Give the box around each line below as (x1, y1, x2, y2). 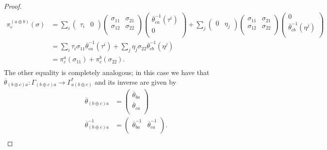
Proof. (4, 1, 22, 11)
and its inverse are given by (95, 76, 177, 87)
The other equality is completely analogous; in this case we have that (4, 67, 210, 77)
